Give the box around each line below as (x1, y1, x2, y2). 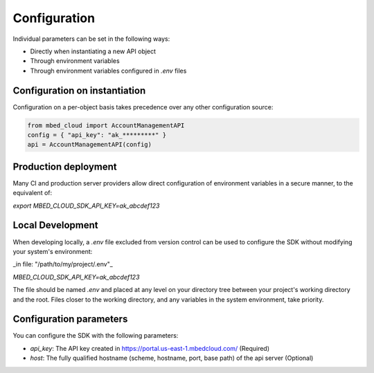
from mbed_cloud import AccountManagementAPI (27, 121, 185, 129)
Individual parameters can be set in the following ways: (12, 35, 170, 43)
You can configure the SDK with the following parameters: (12, 331, 179, 340)
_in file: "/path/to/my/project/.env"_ (12, 260, 114, 269)
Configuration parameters (12, 313, 128, 325)
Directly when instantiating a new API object (30, 47, 156, 55)
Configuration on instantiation (12, 84, 146, 96)
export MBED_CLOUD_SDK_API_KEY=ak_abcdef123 (12, 201, 160, 210)
